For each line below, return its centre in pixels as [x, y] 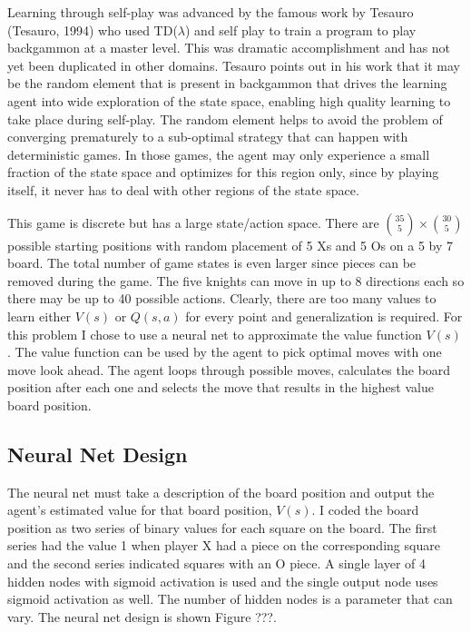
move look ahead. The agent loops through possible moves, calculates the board [229, 369]
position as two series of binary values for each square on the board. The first [222, 527]
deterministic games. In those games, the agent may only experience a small [219, 154]
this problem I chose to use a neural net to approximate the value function [215, 334]
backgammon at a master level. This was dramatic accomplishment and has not [229, 48]
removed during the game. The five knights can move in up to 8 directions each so [236, 280]
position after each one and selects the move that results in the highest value [221, 387]
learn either [39, 316]
